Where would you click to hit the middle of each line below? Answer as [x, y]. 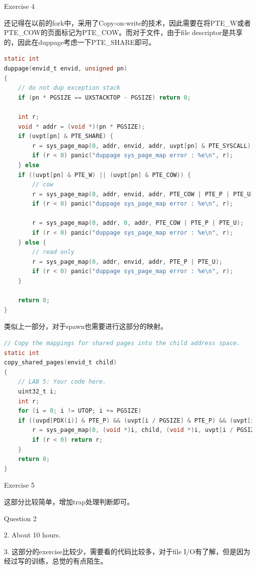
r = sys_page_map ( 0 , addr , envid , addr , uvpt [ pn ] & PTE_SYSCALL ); [143, 146]
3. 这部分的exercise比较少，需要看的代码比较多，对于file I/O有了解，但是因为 [127, 551]
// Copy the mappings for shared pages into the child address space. [122, 343]
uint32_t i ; [37, 391]
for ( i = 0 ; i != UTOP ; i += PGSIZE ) [80, 411]
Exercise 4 [19, 6]
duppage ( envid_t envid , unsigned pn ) [66, 68]
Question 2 [20, 518]
